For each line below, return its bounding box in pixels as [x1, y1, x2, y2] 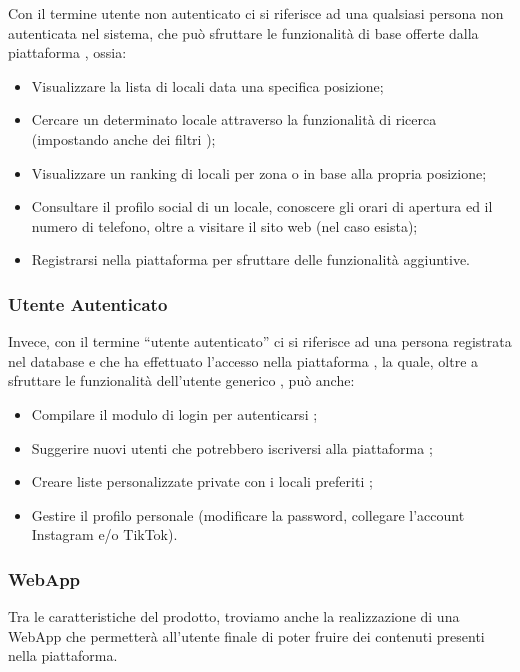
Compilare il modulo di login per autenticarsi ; [31, 403, 318, 424]
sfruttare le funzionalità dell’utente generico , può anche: [8, 370, 355, 391]
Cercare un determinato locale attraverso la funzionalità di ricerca [31, 109, 437, 130]
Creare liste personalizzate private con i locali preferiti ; [31, 471, 373, 492]
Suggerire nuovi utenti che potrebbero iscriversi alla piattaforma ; [31, 437, 433, 458]
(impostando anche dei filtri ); [31, 128, 216, 149]
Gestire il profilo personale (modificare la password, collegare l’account [31, 504, 465, 525]
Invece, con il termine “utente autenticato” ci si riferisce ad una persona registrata [8, 331, 512, 352]
